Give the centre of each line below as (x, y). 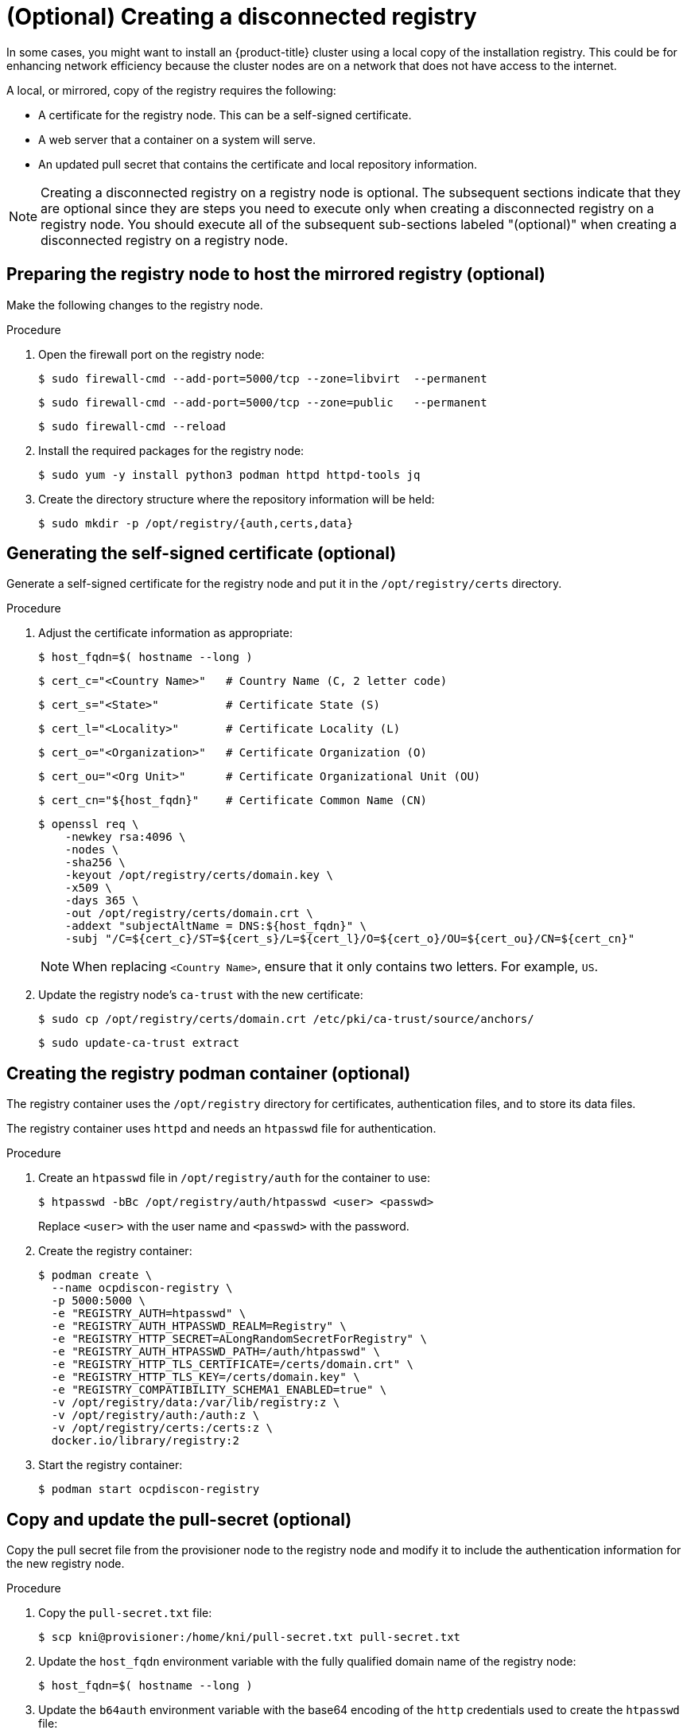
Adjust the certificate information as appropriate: (166, 633)
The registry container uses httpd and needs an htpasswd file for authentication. (221, 1129)
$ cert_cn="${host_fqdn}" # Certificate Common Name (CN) (233, 801)
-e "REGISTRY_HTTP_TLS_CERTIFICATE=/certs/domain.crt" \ (233, 1365)
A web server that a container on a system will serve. (177, 139)
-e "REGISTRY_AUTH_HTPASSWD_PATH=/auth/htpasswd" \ (215, 1352)
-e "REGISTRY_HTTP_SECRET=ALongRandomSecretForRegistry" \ (239, 1339)
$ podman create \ (95, 1275)
